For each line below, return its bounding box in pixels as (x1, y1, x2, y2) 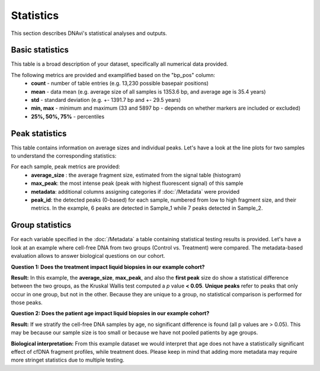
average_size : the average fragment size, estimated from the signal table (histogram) (31, 171, 241, 178)
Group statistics (11, 220, 72, 231)
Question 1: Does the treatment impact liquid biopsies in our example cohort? (11, 263, 205, 270)
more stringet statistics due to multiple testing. (11, 356, 124, 364)
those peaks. (11, 299, 43, 306)
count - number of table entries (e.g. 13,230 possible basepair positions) (31, 80, 209, 87)
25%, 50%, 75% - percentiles (31, 113, 105, 120)
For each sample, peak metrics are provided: (11, 163, 121, 170)
